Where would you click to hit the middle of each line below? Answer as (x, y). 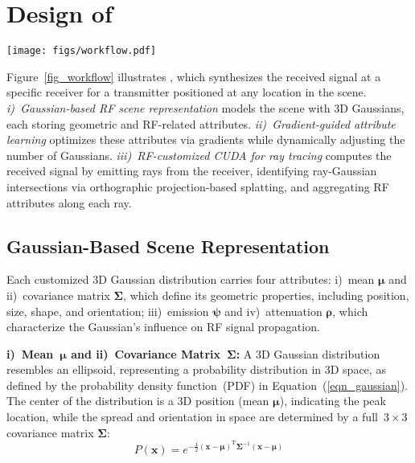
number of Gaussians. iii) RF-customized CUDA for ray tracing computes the (199, 155)
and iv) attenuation (273, 311)
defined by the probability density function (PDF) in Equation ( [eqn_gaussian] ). (207, 385)
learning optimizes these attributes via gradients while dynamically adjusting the (206, 139)
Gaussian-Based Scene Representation (168, 246)
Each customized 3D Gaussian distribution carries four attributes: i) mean (191, 279)
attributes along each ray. (69, 202)
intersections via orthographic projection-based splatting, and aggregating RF (198, 186)
